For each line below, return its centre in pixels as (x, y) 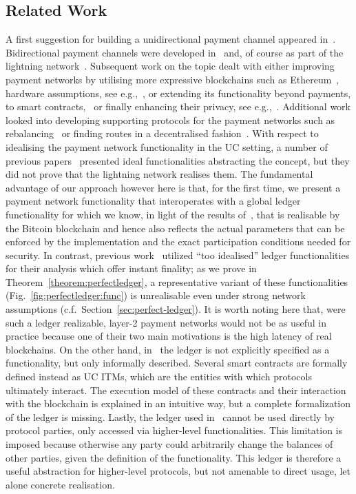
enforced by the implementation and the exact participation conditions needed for (178, 241)
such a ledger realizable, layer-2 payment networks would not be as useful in (166, 322)
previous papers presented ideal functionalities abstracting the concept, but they (178, 160)
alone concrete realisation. (60, 484)
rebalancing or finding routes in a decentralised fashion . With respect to (162, 133)
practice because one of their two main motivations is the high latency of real (169, 336)
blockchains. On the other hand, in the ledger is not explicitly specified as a (168, 349)
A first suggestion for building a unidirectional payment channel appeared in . (171, 39)
